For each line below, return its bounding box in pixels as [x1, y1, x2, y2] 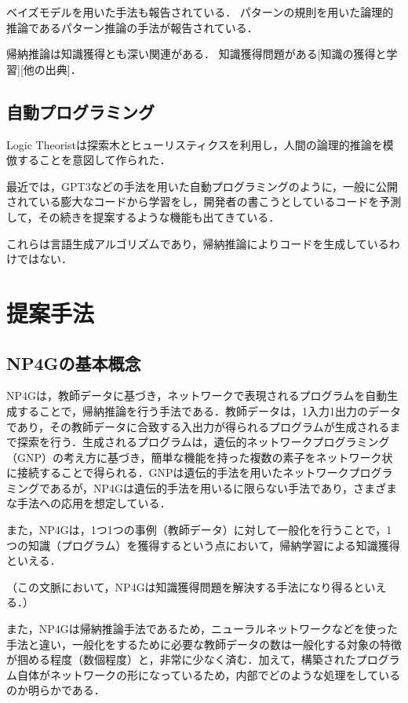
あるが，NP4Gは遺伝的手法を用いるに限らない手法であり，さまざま [49, 479, 397, 496]
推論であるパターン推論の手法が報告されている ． [6, 19, 258, 35]
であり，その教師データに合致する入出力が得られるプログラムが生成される [6, 418, 390, 434]
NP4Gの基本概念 [6, 350, 141, 375]
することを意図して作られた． [16, 152, 171, 168]
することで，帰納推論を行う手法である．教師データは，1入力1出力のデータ [16, 402, 401, 419]
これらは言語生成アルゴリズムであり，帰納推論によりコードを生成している [6, 235, 389, 251]
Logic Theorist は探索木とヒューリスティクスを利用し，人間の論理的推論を [6, 136, 383, 152]
